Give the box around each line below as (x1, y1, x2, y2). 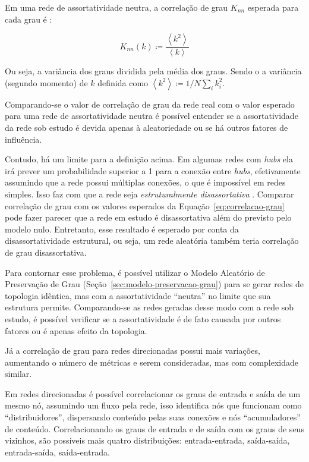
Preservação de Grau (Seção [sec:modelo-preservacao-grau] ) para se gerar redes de (5, 278, 304, 290)
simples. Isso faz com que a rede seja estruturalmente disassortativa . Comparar (5, 187, 294, 200)
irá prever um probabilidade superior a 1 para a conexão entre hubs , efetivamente (5, 164, 301, 177)
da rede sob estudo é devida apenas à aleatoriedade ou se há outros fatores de (5, 121, 288, 133)
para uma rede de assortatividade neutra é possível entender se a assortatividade (5, 109, 298, 122)
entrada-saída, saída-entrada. (5, 445, 110, 458)
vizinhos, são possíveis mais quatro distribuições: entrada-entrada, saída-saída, (5, 434, 290, 447)
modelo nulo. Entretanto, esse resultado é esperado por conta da (5, 222, 239, 235)
